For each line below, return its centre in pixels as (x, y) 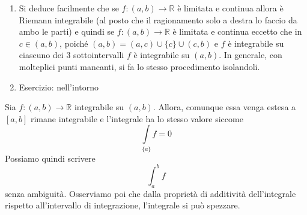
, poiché (74, 43)
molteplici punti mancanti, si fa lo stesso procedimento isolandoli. (139, 66)
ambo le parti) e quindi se (67, 31)
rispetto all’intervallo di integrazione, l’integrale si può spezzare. (123, 205)
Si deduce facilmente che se (69, 8)
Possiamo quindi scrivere (50, 158)
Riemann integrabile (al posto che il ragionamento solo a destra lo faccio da (158, 19)
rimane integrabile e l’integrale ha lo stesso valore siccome (137, 118)
